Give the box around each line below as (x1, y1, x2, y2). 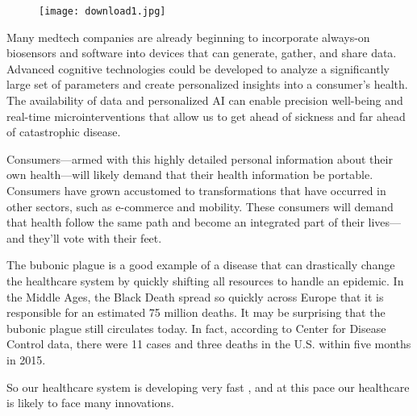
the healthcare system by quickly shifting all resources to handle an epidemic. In (6, 272, 404, 289)
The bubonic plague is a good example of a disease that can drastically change (6, 256, 395, 273)
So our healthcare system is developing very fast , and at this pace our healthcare (6, 378, 410, 395)
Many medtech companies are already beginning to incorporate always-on (6, 28, 370, 45)
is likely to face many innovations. (6, 394, 174, 411)
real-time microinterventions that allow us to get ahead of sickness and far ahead (6, 107, 406, 124)
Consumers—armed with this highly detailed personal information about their (6, 150, 393, 167)
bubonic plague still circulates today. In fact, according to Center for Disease (6, 319, 386, 336)
